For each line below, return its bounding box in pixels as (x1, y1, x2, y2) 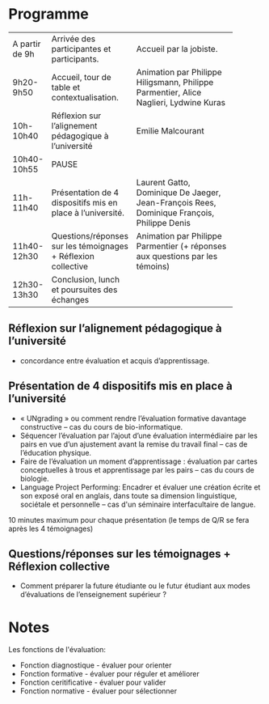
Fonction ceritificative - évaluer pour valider (19, 677, 166, 688)
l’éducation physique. (19, 447, 91, 457)
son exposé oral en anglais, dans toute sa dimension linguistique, (19, 490, 237, 500)
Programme (8, 5, 89, 23)
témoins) (136, 261, 170, 272)
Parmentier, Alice (136, 87, 202, 98)
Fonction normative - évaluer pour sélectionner (19, 686, 178, 696)
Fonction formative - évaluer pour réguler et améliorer (19, 669, 200, 679)
